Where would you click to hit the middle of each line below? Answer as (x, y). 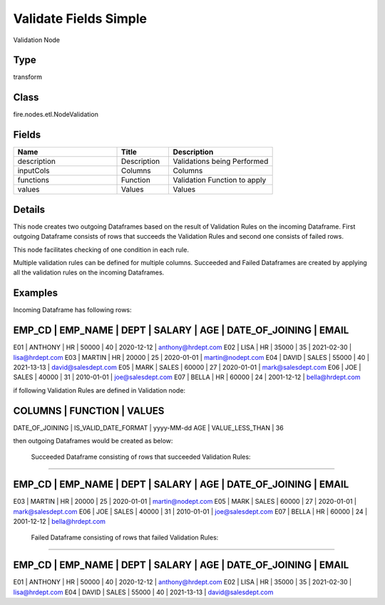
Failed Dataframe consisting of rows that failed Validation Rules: (125, 537)
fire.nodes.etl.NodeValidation (56, 115)
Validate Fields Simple (80, 19)
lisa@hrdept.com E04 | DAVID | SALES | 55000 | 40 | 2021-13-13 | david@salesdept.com (143, 592)
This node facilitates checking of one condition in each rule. (101, 249)
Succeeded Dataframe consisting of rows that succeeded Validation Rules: (141, 457)
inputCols (34, 171)
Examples (36, 293)
